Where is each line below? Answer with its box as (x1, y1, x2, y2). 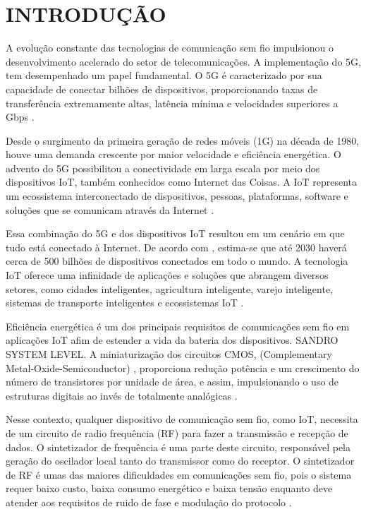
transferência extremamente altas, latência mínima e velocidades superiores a (6, 95, 338, 110)
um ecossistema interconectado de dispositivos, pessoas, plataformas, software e (6, 189, 348, 203)
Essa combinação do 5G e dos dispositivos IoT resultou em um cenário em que (6, 226, 345, 241)
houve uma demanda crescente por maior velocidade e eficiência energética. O (6, 147, 341, 162)
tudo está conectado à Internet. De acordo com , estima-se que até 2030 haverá (6, 239, 347, 254)
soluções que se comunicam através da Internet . (6, 202, 214, 217)
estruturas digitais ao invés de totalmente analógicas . (6, 388, 238, 402)
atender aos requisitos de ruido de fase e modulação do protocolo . (6, 494, 292, 509)
